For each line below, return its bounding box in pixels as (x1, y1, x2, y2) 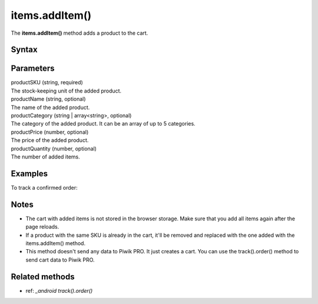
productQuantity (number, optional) (11, 145, 97, 152)
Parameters (11, 64, 55, 74)
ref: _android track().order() (25, 287, 93, 294)
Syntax (11, 45, 38, 55)
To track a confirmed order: (11, 184, 78, 191)
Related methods (11, 272, 75, 282)
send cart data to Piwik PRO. (25, 256, 95, 263)
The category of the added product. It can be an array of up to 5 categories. (11, 120, 196, 127)
